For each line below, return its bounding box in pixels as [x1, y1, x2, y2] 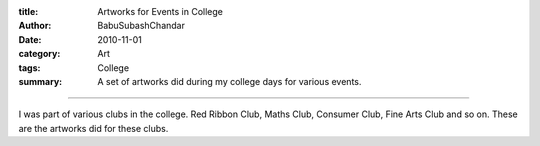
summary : [18, 75, 63, 87]
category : [18, 48, 61, 60]
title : [18, 6, 39, 17]
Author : [18, 20, 52, 32]
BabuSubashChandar [97, 20, 185, 32]
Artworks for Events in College [97, 6, 224, 17]
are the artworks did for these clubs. [18, 122, 169, 134]
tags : [18, 61, 41, 74]
